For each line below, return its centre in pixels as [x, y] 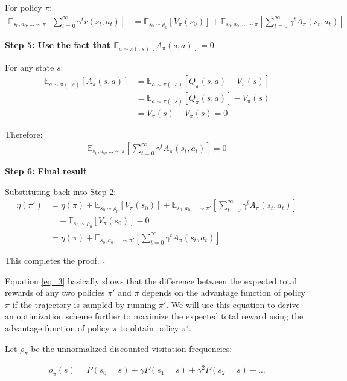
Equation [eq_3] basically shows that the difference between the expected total [151, 280]
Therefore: [24, 134]
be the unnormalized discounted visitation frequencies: [132, 348]
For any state [30, 67]
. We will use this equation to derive [233, 304]
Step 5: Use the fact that [58, 45]
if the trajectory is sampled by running [84, 304]
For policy [24, 7]
